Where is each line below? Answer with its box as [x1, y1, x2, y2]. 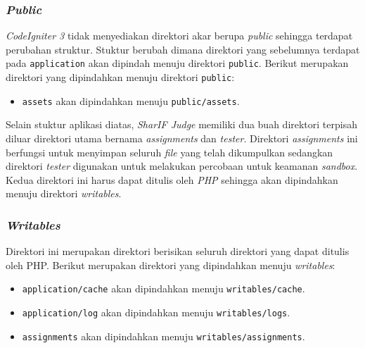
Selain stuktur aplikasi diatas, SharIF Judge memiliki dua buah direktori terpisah [6, 117, 357, 132]
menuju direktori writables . [6, 186, 122, 201]
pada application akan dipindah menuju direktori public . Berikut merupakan [6, 56, 349, 70]
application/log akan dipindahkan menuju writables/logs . [22, 305, 290, 319]
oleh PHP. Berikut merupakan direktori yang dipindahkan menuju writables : [6, 257, 335, 272]
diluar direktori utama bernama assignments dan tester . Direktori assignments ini [6, 130, 358, 145]
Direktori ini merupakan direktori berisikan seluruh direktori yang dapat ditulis [6, 244, 350, 259]
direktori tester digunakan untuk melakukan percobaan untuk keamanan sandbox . [6, 159, 358, 173]
